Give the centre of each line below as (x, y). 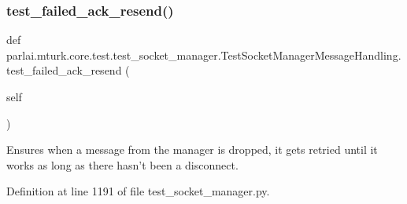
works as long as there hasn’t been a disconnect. (122, 164)
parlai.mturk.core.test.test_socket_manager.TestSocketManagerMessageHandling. (204, 55)
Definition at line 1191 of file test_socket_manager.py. (138, 191)
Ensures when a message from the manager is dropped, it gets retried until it (192, 149)
